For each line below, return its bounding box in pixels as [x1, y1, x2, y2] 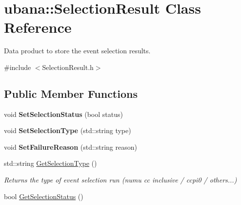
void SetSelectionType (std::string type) [4, 125, 131, 136]
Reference [4, 17, 72, 37]
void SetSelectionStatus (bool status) [4, 109, 123, 119]
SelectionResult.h [42, 62, 94, 72]
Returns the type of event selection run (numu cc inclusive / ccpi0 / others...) [4, 175, 237, 185]
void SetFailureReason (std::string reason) [4, 141, 137, 152]
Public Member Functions [4, 86, 138, 101]
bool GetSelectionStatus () [4, 191, 83, 201]
